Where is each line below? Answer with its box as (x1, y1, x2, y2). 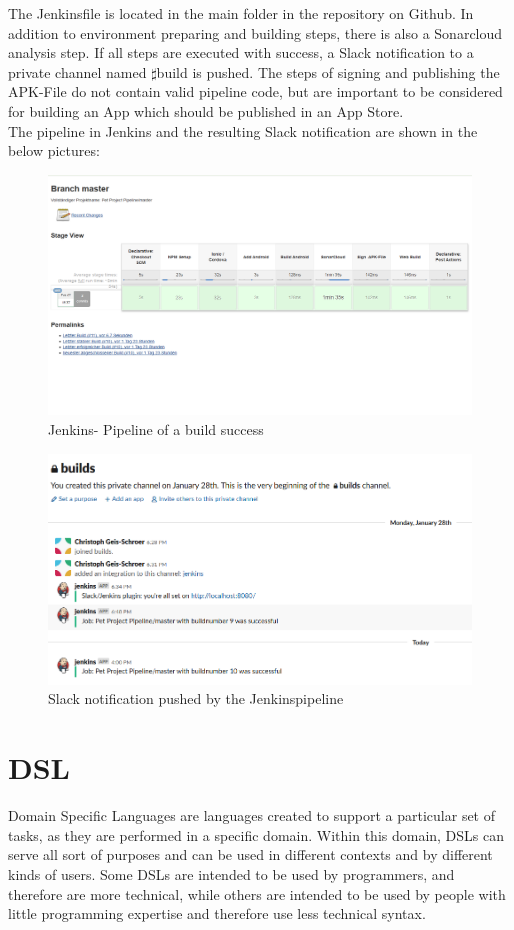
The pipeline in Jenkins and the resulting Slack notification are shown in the (8, 120, 478, 141)
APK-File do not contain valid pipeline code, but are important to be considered (8, 81, 503, 102)
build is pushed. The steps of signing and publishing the (156, 61, 500, 82)
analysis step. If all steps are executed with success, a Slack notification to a (8, 42, 474, 63)
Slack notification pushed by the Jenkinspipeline (48, 688, 344, 709)
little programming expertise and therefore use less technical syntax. (8, 903, 426, 924)
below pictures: (8, 140, 100, 161)
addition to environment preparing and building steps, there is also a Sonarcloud (8, 22, 503, 43)
